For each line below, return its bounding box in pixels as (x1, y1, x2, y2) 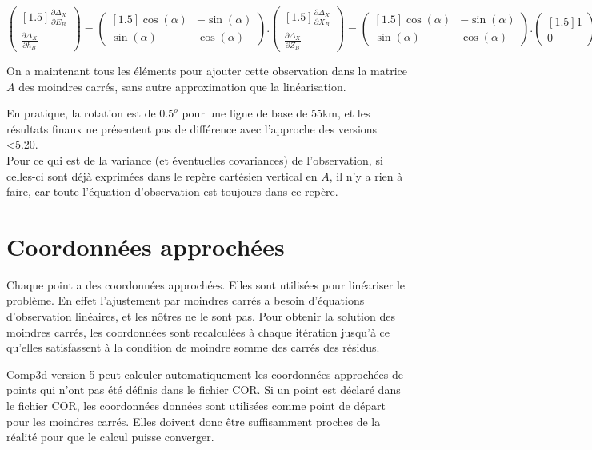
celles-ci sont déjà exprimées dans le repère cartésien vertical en (6, 167, 318, 184)
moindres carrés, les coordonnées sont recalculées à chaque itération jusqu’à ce (6, 323, 390, 340)
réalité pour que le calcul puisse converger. (6, 428, 214, 445)
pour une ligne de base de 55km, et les (182, 105, 370, 121)
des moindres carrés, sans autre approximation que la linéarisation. (18, 78, 346, 94)
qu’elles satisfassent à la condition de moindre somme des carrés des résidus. (6, 339, 380, 356)
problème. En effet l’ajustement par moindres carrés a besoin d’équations (6, 292, 365, 309)
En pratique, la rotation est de (6, 105, 156, 121)
